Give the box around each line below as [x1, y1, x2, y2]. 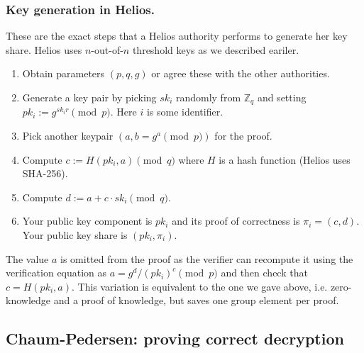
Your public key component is [22, 213, 153, 228]
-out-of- [91, 42, 123, 57]
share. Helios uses [6, 42, 82, 57]
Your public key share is [22, 228, 128, 242]
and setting [257, 90, 307, 104]
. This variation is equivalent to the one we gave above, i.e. [71, 279, 328, 293]
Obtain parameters [22, 66, 105, 81]
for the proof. [214, 128, 272, 143]
